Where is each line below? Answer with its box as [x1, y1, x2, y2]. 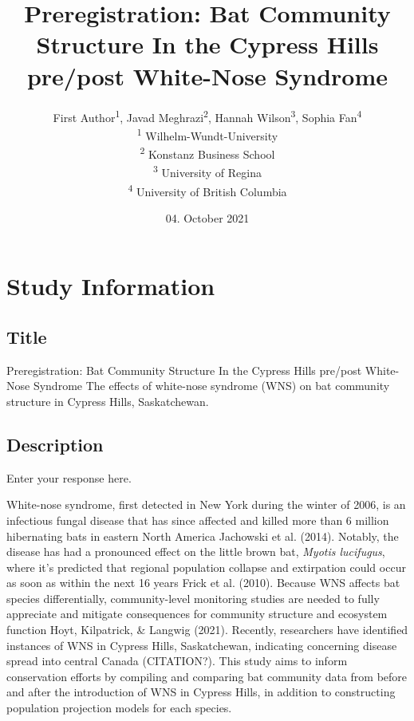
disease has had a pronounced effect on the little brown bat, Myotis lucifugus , [6, 543, 385, 560]
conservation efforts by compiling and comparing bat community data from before [6, 668, 408, 684]
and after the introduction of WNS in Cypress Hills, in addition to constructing [6, 684, 396, 700]
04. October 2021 [165, 209, 250, 226]
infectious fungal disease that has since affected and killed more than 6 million [6, 511, 389, 528]
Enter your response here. [6, 469, 132, 486]
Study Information [6, 270, 215, 302]
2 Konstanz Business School [140, 144, 275, 162]
